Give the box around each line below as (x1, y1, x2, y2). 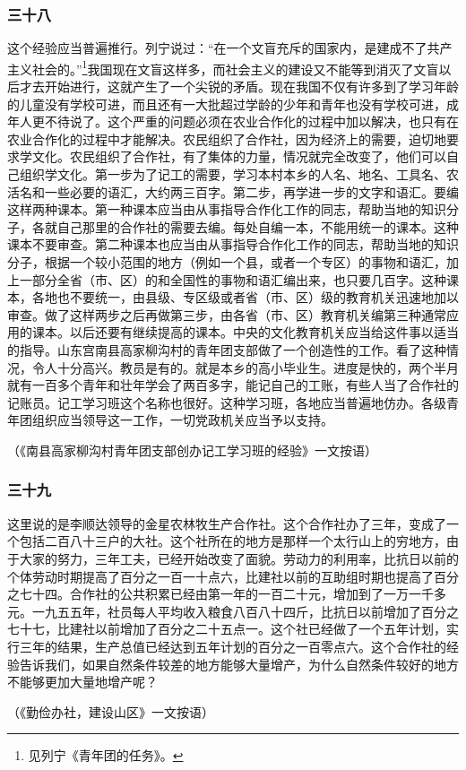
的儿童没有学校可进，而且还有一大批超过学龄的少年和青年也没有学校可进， (7, 94, 446, 113)
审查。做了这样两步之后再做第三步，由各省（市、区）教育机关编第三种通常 (7, 305, 446, 324)
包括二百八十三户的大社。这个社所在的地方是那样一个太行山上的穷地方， (19, 532, 446, 550)
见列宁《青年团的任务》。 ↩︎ (28, 746, 184, 765)
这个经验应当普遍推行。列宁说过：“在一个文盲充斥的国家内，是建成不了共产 (7, 39, 453, 57)
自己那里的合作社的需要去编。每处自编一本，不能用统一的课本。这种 (56, 217, 459, 236)
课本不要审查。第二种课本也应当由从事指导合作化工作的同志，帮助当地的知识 (7, 235, 459, 254)
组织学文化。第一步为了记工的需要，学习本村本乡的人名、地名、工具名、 (19, 165, 446, 184)
